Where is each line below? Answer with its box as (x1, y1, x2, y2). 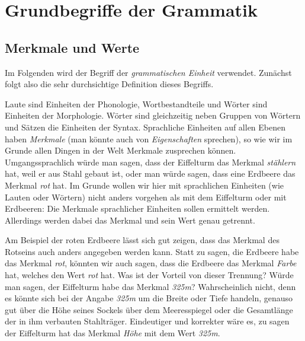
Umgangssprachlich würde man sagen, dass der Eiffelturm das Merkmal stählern (5, 155, 296, 168)
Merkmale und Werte (5, 38, 140, 56)
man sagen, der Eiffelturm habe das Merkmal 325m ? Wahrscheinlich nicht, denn (5, 280, 296, 292)
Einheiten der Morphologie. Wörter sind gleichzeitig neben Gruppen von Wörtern (5, 109, 301, 122)
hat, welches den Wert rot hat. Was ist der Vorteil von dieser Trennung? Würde (5, 269, 294, 281)
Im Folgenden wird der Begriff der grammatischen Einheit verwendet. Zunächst (5, 66, 292, 78)
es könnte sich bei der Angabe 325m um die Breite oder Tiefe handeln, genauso (5, 292, 293, 304)
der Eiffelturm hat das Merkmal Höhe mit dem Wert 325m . (5, 327, 220, 339)
